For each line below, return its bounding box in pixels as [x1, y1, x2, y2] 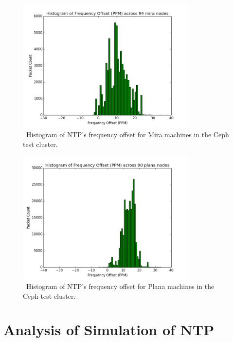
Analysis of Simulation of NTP [3, 319, 215, 339]
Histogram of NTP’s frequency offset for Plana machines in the [26, 281, 215, 291]
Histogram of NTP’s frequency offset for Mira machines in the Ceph [26, 129, 229, 139]
